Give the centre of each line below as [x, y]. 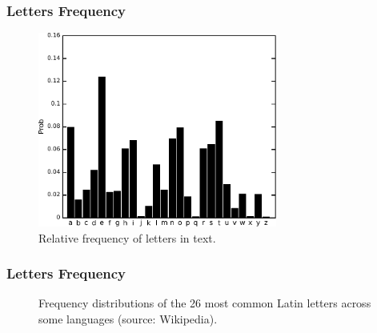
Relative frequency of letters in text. [127, 237]
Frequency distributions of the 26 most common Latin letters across [205, 303]
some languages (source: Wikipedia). [128, 318]
